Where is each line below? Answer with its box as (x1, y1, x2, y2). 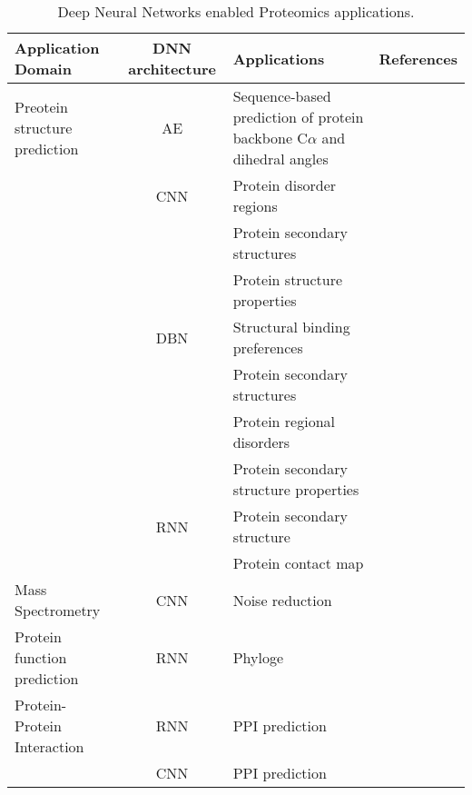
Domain (15, 58, 72, 79)
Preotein (15, 95, 68, 117)
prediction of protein (232, 106, 364, 127)
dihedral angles (232, 148, 329, 169)
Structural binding (232, 316, 350, 337)
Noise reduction (232, 589, 332, 611)
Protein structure (232, 269, 343, 290)
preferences (232, 337, 303, 358)
